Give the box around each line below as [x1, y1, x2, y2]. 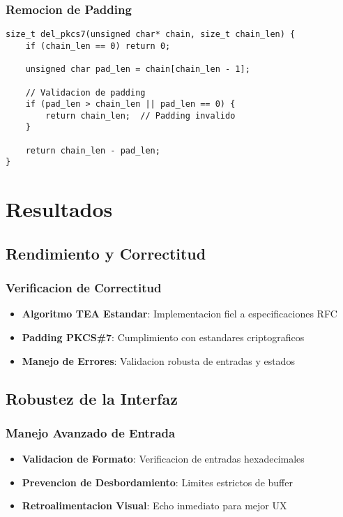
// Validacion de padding [25, 87, 146, 98]
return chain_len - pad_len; [25, 145, 160, 156]
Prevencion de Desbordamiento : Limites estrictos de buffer [22, 474, 293, 489]
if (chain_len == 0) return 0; [25, 40, 171, 51]
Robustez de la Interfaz [6, 387, 178, 409]
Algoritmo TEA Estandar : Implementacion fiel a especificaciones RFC [22, 306, 337, 321]
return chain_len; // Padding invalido [45, 110, 236, 121]
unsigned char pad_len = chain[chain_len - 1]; [25, 64, 250, 75]
